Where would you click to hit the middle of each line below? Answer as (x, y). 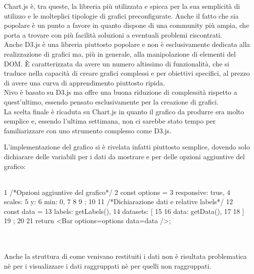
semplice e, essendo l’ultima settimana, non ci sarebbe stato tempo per (110, 121)
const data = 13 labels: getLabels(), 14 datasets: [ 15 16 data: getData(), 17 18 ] (124, 211)
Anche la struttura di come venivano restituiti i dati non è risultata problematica (126, 256)
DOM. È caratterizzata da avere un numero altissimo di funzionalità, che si (117, 63)
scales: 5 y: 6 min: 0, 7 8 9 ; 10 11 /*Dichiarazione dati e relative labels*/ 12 (118, 201)
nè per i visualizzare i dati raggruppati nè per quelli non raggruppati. (108, 265)
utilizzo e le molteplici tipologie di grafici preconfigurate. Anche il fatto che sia (121, 15)
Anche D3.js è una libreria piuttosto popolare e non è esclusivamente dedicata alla (127, 44)
